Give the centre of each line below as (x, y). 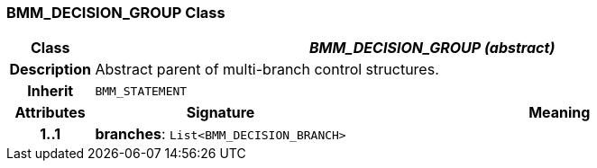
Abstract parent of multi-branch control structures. (267, 70)
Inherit (51, 91)
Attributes (50, 113)
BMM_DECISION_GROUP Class (116, 13)
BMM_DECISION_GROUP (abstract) (432, 48)
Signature (220, 113)
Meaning (560, 113)
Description (50, 70)
